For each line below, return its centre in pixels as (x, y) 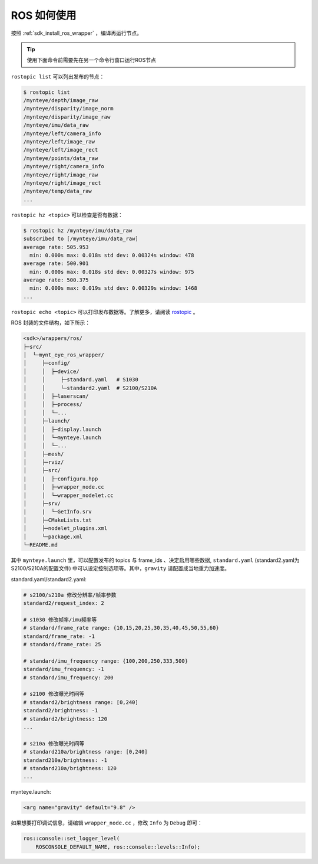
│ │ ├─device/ (51, 371)
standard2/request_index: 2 (64, 603)
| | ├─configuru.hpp (61, 479)
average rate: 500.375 (56, 280)
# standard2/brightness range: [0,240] (81, 702)
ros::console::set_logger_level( (72, 839)
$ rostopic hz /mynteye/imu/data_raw (78, 230)
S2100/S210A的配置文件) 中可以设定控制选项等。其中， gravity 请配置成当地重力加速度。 (120, 568)
